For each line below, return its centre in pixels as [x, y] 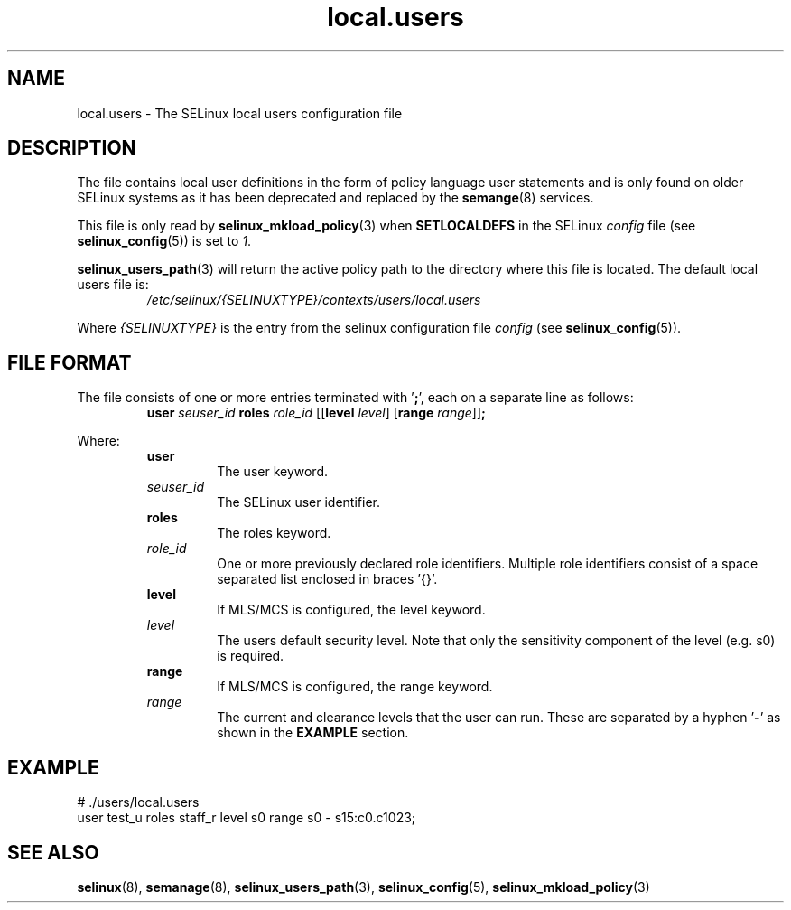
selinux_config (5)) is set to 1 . [164, 241]
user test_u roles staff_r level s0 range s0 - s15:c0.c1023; [247, 818]
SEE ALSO [53, 852]
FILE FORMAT [70, 362]
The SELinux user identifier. [299, 502]
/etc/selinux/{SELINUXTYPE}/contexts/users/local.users [314, 300]
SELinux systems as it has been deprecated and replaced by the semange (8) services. [335, 198]
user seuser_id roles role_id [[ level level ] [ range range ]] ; [316, 413]
